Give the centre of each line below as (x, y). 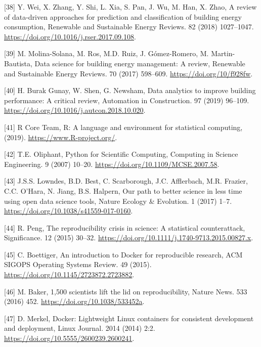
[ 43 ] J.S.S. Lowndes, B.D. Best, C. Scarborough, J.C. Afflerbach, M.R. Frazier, (126, 181)
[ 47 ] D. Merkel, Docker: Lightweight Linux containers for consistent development (129, 318)
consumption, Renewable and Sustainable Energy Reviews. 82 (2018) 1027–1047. (129, 27)
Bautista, (18, 63)
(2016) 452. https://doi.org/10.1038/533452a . (74, 301)
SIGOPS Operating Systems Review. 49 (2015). (78, 264)
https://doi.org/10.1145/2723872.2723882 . (69, 274)
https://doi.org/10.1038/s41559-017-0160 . (69, 211)
